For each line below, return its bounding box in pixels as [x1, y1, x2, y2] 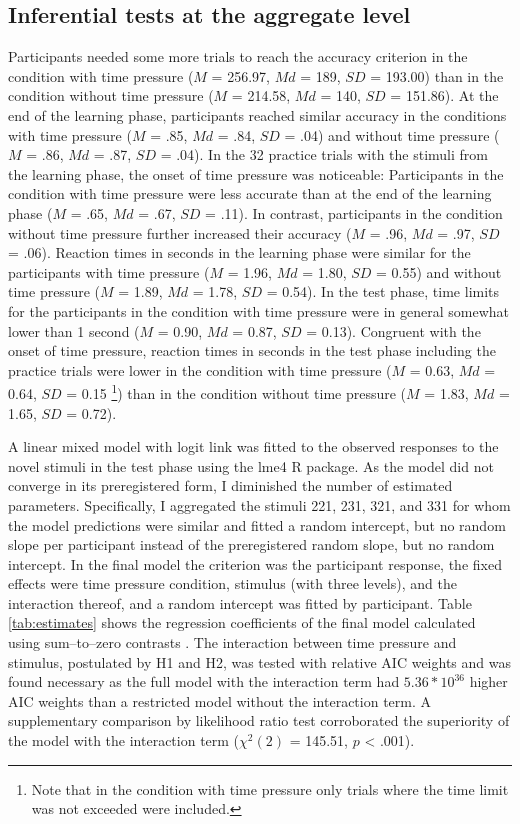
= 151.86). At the [390, 85, 499, 106]
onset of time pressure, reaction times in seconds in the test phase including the [8, 340, 496, 361]
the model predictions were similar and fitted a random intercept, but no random [8, 514, 506, 535]
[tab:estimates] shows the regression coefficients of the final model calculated [8, 612, 476, 633]
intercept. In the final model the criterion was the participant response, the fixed [8, 553, 502, 574]
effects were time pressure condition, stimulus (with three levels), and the [8, 573, 457, 594]
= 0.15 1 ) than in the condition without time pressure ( [66, 380, 407, 403]
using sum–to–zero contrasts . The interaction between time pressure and [8, 632, 457, 653]
